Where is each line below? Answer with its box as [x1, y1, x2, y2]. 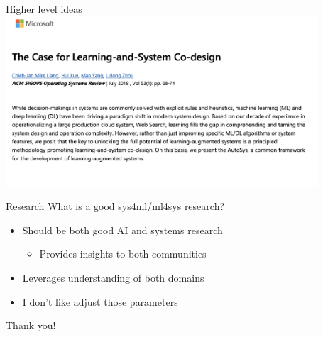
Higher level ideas [6, 1, 82, 16]
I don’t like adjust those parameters [22, 294, 178, 309]
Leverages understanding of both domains [22, 270, 204, 284]
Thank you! [6, 318, 56, 333]
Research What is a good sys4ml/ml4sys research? [6, 199, 225, 214]
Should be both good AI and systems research [22, 222, 223, 237]
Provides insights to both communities [39, 246, 207, 261]
